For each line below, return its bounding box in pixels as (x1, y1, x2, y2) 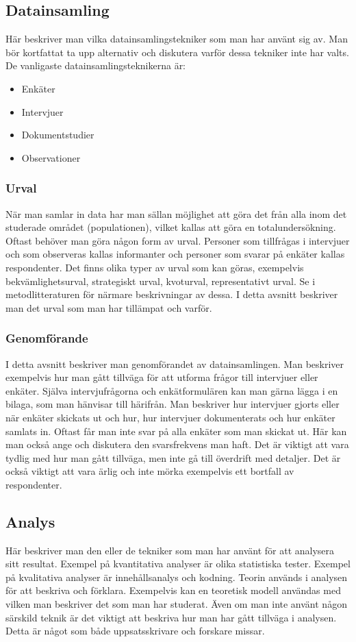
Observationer (21, 150, 81, 164)
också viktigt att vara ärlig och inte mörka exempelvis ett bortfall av (5, 464, 294, 478)
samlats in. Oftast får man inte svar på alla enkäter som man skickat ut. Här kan (5, 423, 347, 438)
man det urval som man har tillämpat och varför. (5, 300, 212, 314)
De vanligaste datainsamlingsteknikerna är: (5, 58, 186, 73)
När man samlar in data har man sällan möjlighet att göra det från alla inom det (5, 206, 347, 221)
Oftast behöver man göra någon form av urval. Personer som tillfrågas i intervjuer (5, 233, 350, 247)
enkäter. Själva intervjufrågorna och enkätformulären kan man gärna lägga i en (5, 383, 338, 397)
